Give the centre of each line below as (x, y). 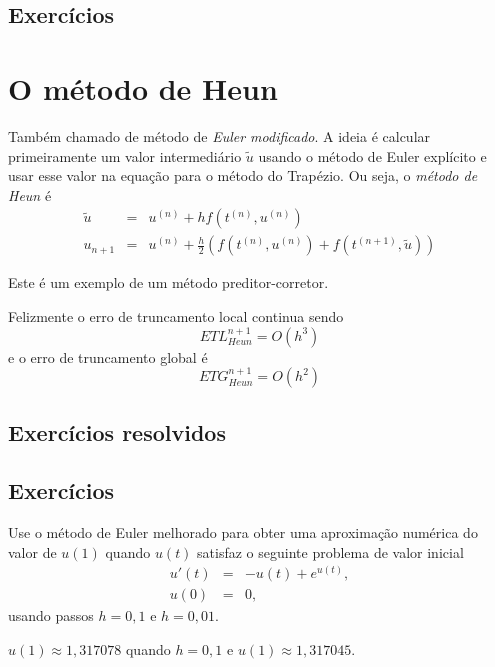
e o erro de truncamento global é (108, 356)
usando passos (51, 615)
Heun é (30, 194)
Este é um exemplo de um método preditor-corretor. (168, 282)
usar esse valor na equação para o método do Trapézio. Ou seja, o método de (243, 175)
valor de (32, 551)
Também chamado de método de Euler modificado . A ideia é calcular (219, 135)
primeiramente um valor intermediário (125, 155)
